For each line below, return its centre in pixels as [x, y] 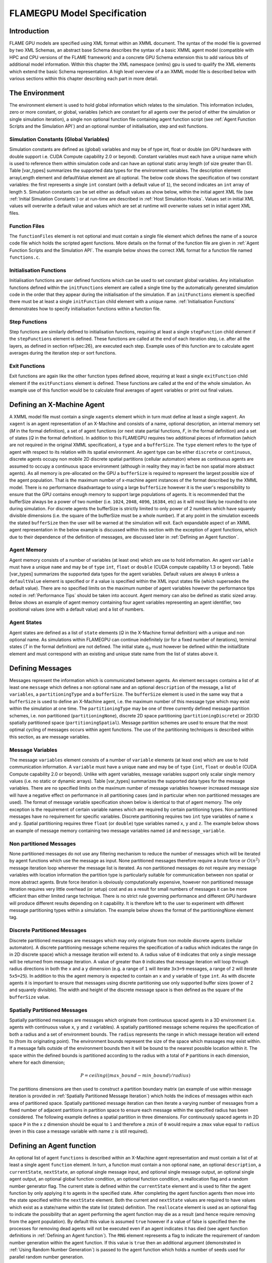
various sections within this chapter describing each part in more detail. [84, 79]
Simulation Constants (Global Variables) [59, 139]
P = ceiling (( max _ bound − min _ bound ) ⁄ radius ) [135, 1076]
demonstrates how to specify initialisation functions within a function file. [85, 309]
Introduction [29, 31]
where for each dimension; [37, 1062]
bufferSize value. [29, 997]
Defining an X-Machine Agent [57, 404]
